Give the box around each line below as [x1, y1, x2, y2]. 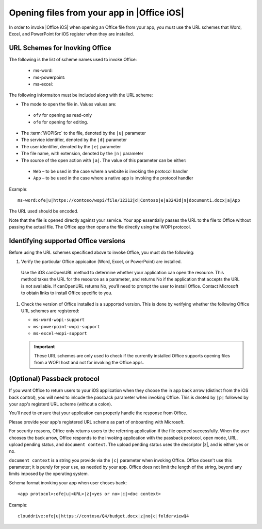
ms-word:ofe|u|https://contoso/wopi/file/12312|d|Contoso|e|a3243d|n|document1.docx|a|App [17, 197, 240, 203]
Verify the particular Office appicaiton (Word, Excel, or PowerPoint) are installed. [21, 258, 182, 264]
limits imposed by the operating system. [9, 471, 89, 476]
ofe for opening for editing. [33, 119, 88, 125]
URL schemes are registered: [21, 308, 80, 314]
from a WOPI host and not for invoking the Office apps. [34, 360, 144, 366]
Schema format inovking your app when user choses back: [9, 479, 127, 486]
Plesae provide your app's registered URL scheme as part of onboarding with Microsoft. [9, 419, 185, 425]
